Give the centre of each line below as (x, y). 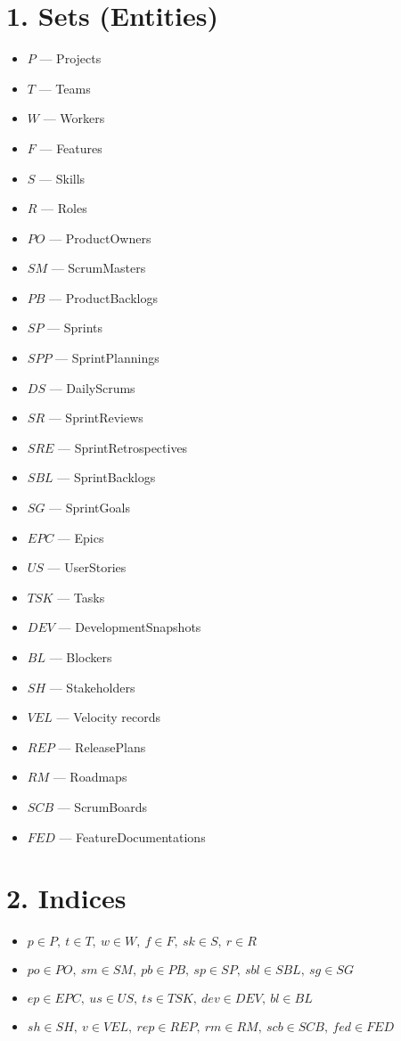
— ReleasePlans (102, 746)
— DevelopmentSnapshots (130, 627)
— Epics (81, 537)
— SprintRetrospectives (123, 447)
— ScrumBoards (102, 806)
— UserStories (87, 567)
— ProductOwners (100, 238)
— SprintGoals (90, 508)
